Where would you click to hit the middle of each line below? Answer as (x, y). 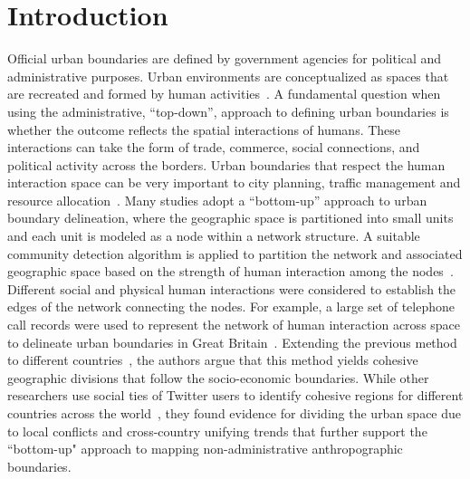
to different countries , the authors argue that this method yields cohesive (213, 360)
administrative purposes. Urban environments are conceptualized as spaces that (228, 76)
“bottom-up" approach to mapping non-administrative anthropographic (205, 449)
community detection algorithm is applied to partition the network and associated (235, 253)
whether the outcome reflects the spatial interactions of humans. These (204, 129)
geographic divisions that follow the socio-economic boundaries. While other (218, 377)
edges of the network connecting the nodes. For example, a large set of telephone (231, 307)
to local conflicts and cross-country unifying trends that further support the (217, 431)
